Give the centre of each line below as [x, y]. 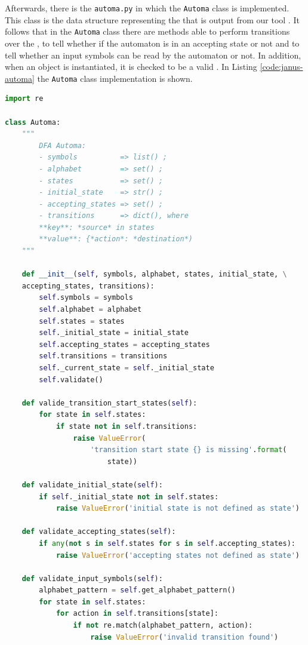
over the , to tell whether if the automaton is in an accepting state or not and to [152, 43]
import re [24, 99]
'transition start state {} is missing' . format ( [189, 450]
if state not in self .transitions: [127, 426]
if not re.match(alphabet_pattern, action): [163, 626]
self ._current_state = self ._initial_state [127, 368]
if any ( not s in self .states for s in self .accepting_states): [167, 543]
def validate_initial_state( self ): [92, 485]
